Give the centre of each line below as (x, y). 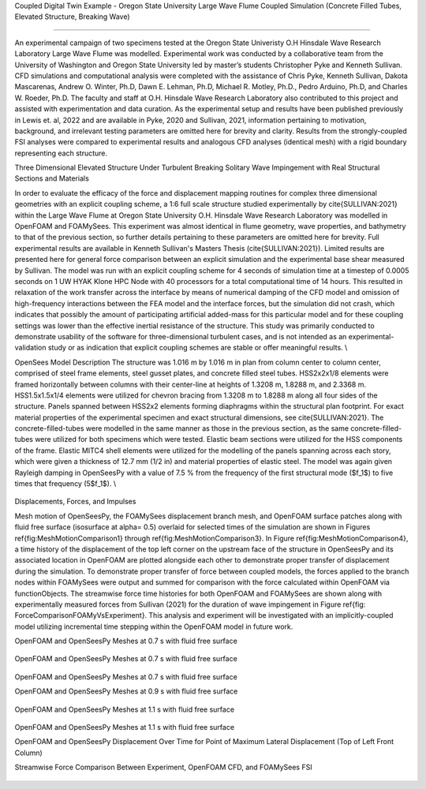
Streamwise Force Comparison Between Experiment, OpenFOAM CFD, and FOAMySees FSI (163, 767)
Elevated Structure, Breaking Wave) (72, 17)
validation (30, 348)
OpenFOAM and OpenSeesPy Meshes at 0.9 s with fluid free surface (126, 691)
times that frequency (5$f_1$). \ (65, 484)
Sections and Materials (52, 178)
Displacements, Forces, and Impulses (75, 502)
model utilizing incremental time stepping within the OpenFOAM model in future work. (154, 626)
